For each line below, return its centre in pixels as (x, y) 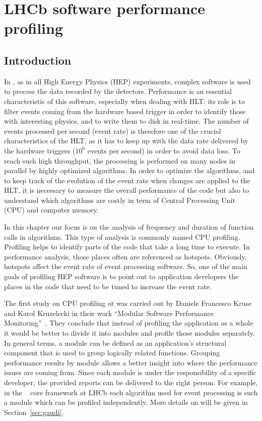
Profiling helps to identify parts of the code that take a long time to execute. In (127, 247)
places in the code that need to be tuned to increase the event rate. (108, 286)
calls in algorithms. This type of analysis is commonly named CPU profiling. (122, 236)
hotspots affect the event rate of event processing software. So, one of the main (126, 266)
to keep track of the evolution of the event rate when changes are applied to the (127, 180)
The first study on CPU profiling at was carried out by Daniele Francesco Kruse (128, 303)
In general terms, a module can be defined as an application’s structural (115, 343)
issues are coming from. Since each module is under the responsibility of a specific (130, 372)
